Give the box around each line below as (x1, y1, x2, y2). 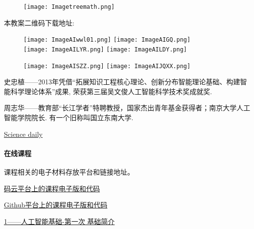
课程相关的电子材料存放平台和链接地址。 (4, 166, 134, 177)
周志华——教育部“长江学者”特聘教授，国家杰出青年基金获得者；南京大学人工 (4, 102, 251, 113)
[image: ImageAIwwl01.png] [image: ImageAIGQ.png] (23, 36, 191, 44)
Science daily (4, 128, 43, 139)
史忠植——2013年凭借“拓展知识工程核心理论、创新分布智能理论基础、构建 (4, 76, 240, 87)
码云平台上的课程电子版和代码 (4, 183, 100, 193)
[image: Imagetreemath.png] (23, 3, 115, 10)
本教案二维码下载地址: (4, 17, 74, 27)
